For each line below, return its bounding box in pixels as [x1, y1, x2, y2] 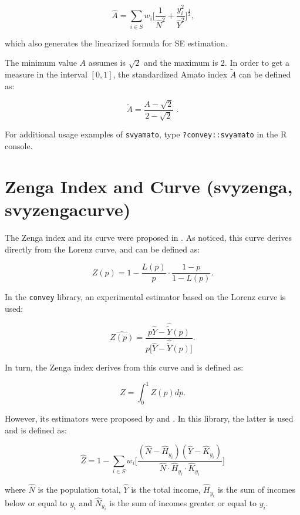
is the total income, [131, 483, 201, 496]
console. [5, 140, 33, 152]
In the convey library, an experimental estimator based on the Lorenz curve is [5, 291, 286, 303]
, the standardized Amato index [113, 68, 228, 80]
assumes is [88, 56, 126, 69]
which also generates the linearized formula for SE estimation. [5, 36, 228, 49]
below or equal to [5, 496, 68, 509]
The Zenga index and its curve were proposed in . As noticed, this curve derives [5, 231, 292, 244]
